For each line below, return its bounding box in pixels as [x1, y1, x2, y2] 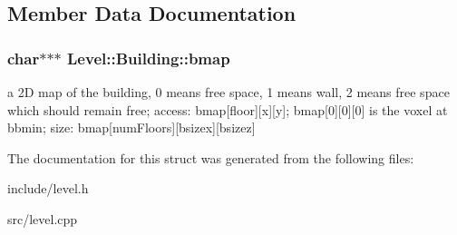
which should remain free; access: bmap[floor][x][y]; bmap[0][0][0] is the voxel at [7, 100, 448, 119]
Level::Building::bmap [67, 46, 230, 69]
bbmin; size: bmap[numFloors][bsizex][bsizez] [7, 118, 256, 137]
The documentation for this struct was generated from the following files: [7, 148, 414, 167]
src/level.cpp [7, 209, 78, 228]
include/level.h [7, 179, 89, 198]
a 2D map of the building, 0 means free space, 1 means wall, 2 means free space [7, 83, 450, 101]
